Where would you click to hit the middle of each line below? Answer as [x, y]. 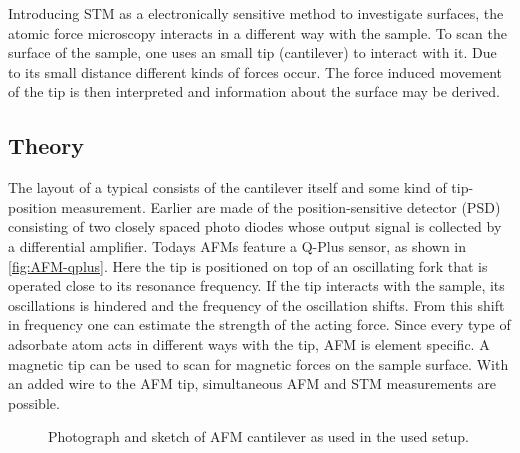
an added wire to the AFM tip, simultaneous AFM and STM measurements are [252, 383]
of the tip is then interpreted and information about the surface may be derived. [254, 91]
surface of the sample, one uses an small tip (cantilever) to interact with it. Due [252, 52]
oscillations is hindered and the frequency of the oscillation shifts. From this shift [256, 304]
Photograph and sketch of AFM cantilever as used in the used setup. [258, 436]
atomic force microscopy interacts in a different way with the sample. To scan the [257, 32]
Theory [46, 145]
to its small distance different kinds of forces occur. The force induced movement [255, 71]
